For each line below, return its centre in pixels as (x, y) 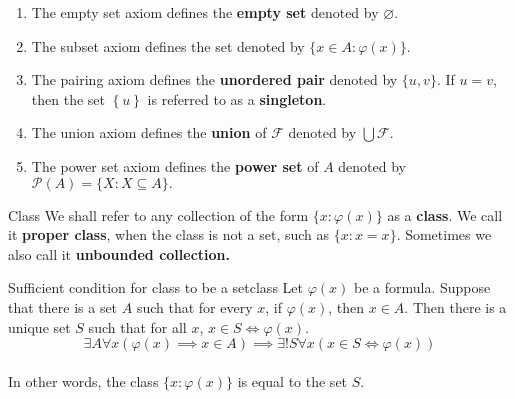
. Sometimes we (444, 234)
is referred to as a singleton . (237, 98)
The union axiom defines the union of (149, 132)
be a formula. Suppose (422, 287)
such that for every (194, 306)
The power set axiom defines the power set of (175, 165)
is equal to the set (292, 380)
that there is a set (63, 306)
